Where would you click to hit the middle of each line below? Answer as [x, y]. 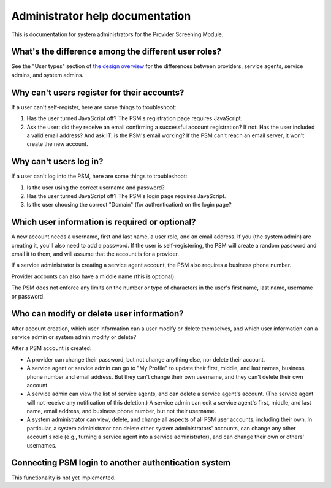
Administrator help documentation [101, 16]
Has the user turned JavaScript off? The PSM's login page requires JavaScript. [126, 196]
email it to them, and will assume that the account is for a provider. [95, 254]
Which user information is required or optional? [104, 222]
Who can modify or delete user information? [97, 314]
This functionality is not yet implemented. [63, 478]
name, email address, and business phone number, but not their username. [121, 411]
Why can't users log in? [57, 162]
